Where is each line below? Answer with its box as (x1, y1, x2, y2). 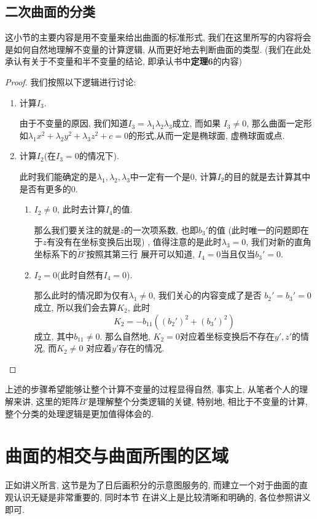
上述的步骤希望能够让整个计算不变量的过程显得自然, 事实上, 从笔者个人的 (5, 383, 300, 396)
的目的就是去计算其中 (224, 170, 311, 182)
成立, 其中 (34, 329, 74, 342)
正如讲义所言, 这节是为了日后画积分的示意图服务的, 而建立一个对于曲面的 (5, 478, 300, 491)
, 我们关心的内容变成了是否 (153, 289, 262, 302)
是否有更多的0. (19, 182, 78, 195)
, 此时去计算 (57, 203, 106, 216)
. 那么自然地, (100, 329, 151, 342)
